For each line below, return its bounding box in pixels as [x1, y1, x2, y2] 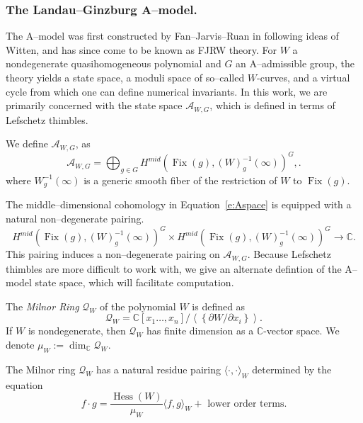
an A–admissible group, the [236, 56, 355, 71]
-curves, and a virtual [257, 70, 350, 84]
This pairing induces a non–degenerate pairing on [6, 247, 220, 261]
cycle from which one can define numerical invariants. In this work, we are [6, 84, 328, 98]
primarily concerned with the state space [6, 98, 183, 113]
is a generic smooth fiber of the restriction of [83, 172, 277, 187]
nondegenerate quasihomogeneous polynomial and [6, 56, 221, 71]
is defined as [192, 298, 246, 313]
